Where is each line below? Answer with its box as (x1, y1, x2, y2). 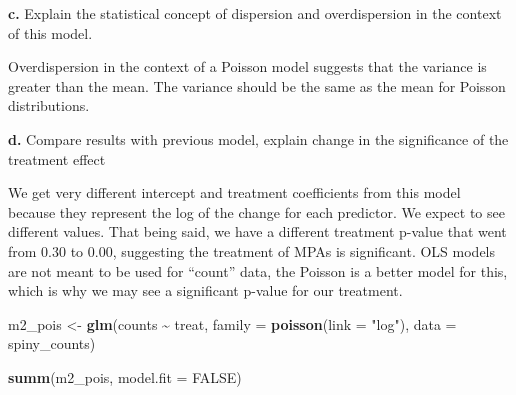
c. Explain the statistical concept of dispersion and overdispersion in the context (8, 3, 502, 23)
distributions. (8, 95, 90, 116)
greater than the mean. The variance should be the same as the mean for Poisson (8, 75, 506, 96)
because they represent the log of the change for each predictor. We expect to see (8, 201, 505, 222)
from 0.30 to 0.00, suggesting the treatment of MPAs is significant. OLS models (8, 240, 496, 261)
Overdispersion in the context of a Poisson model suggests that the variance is (8, 56, 487, 77)
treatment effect (8, 148, 106, 169)
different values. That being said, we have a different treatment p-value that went (8, 221, 507, 242)
